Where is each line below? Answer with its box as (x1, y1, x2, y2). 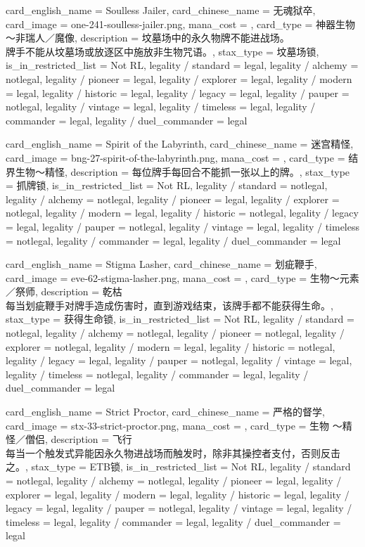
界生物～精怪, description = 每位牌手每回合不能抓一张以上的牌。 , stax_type (6, 164, 350, 179)
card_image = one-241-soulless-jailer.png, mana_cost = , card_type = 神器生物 (6, 16, 356, 31)
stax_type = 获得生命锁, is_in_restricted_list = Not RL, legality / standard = (6, 311, 354, 326)
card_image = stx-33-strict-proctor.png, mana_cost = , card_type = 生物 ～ (6, 418, 342, 432)
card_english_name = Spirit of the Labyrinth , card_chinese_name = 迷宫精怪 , (6, 136, 354, 151)
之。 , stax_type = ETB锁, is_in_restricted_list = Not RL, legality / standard (6, 459, 351, 474)
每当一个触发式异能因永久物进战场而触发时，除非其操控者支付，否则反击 (6, 445, 340, 460)
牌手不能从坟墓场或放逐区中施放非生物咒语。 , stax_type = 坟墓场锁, (6, 44, 319, 58)
